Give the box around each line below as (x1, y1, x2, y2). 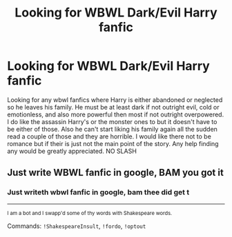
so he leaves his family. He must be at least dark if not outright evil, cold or (7, 103, 220, 111)
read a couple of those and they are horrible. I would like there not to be (7, 132, 212, 141)
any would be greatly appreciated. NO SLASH (7, 147, 137, 155)
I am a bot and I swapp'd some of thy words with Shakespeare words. (7, 209, 173, 216)
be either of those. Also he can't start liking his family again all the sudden (7, 125, 217, 133)
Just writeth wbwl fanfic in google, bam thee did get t (7, 187, 190, 197)
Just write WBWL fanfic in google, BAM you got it (7, 167, 224, 178)
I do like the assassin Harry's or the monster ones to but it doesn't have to (7, 117, 217, 125)
